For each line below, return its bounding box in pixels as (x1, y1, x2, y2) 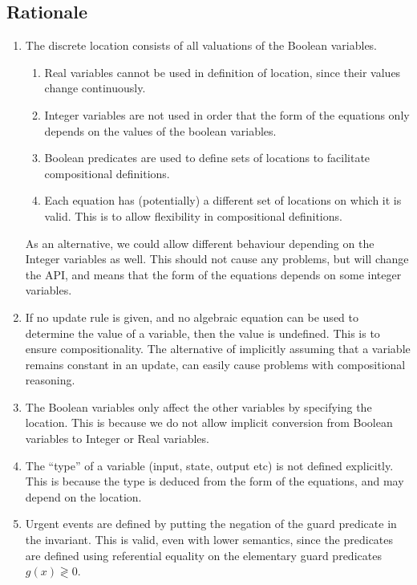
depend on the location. (25, 488, 142, 505)
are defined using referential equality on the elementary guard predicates (25, 546, 382, 563)
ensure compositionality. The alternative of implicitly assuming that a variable (25, 340, 411, 357)
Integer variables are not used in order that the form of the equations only (44, 106, 410, 123)
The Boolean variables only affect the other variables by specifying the (25, 398, 372, 415)
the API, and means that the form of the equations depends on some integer (25, 266, 402, 282)
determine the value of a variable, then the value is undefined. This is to (25, 324, 380, 341)
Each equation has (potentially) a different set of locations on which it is (44, 192, 402, 209)
